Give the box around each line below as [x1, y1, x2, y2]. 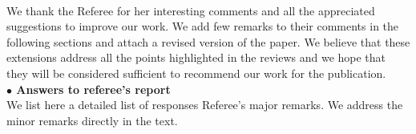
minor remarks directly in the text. [6, 112, 178, 128]
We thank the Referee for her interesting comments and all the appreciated [6, 2, 375, 18]
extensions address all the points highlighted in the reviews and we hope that [6, 49, 386, 66]
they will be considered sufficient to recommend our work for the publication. [6, 64, 386, 81]
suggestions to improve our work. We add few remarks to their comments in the [6, 18, 399, 35]
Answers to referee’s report [16, 80, 171, 97]
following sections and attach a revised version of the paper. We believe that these [6, 33, 410, 50]
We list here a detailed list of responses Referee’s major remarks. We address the [6, 96, 403, 113]
